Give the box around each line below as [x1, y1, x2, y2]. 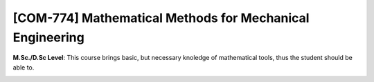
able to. [12, 63, 35, 72]
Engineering [12, 30, 84, 45]
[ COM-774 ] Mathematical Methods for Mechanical [12, 10, 310, 25]
